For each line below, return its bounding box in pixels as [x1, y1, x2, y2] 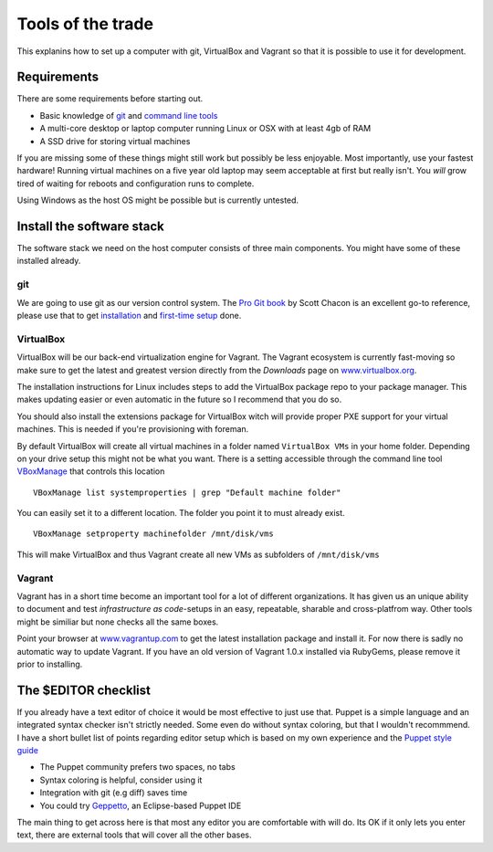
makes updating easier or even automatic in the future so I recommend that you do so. [16, 394, 342, 405]
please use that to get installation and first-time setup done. [16, 310, 242, 321]
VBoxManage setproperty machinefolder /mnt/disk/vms [33, 529, 274, 539]
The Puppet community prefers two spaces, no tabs [39, 762, 236, 773]
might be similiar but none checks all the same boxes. [16, 616, 219, 627]
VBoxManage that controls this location [16, 466, 165, 477]
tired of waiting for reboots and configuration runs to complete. [16, 178, 255, 189]
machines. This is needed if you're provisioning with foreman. [16, 424, 249, 435]
